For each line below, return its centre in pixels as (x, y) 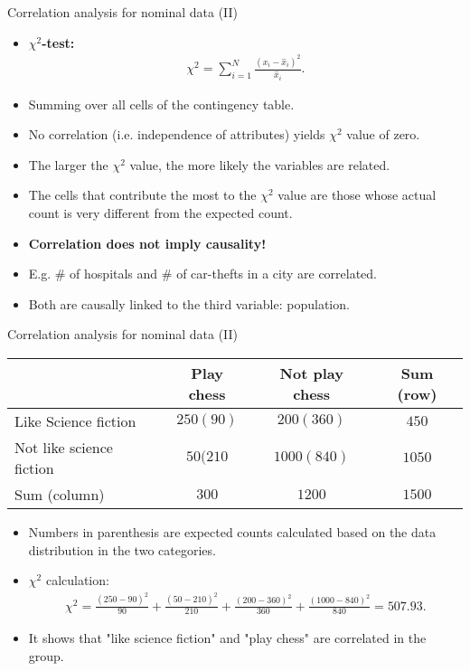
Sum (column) (60, 494)
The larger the (68, 164)
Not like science (64, 447)
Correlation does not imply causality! (147, 243)
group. (46, 656)
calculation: (77, 580)
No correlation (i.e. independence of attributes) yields (177, 134)
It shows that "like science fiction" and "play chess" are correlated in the (227, 638)
